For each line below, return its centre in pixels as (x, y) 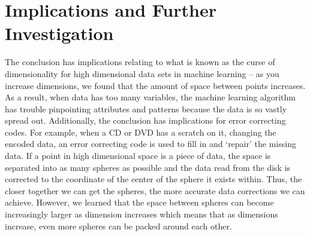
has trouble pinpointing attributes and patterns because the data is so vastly (146, 108)
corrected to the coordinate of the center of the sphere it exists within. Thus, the (154, 179)
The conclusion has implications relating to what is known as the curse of (140, 62)
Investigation (59, 33)
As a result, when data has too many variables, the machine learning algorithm (151, 97)
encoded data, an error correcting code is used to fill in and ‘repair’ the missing (151, 144)
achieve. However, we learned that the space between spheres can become (139, 202)
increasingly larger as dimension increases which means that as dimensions (142, 214)
